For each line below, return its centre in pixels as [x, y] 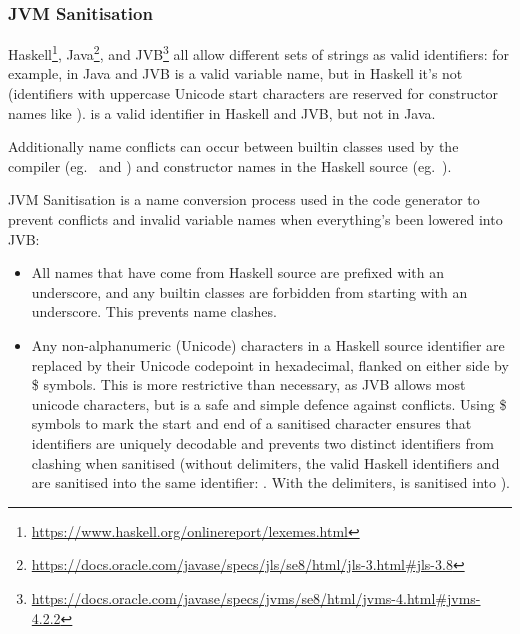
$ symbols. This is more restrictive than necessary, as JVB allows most [248, 384]
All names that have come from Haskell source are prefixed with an [237, 272]
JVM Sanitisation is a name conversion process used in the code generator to [244, 199]
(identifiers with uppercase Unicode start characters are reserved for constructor [253, 93]
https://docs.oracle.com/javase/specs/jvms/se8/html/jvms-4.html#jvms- [256, 597]
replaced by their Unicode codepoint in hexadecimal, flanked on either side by [270, 364]
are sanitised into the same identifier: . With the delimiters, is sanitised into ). [270, 482]
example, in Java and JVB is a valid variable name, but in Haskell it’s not [235, 73]
